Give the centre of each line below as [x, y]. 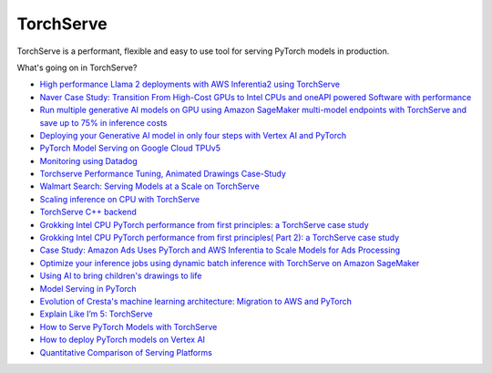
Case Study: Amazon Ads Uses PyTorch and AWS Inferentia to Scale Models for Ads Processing [220, 250]
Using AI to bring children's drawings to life [121, 276]
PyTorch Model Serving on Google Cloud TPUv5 [130, 148]
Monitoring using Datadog [89, 161]
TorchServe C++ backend [88, 212]
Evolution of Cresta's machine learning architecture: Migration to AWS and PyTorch [196, 301]
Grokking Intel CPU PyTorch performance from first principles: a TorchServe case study [204, 224]
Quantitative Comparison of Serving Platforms [126, 352]
